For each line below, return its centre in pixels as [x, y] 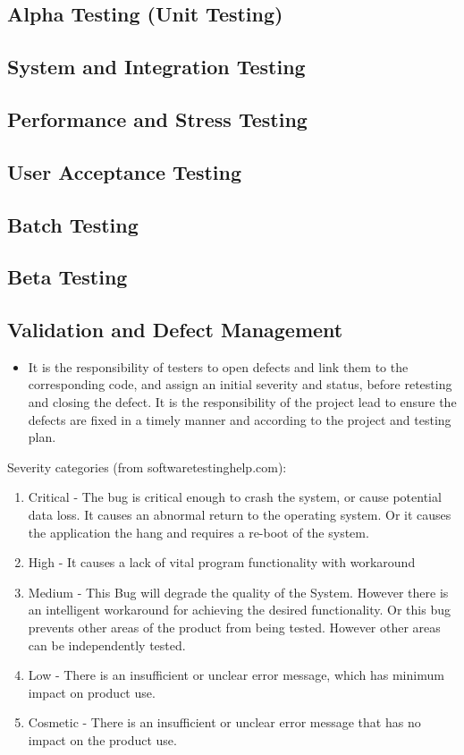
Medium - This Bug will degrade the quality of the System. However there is [238, 592]
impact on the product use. [102, 739]
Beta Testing [67, 277]
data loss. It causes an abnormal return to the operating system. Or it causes [240, 515]
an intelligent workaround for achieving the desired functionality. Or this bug [239, 610]
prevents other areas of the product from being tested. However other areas [234, 628]
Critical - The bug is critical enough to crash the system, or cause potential [235, 497]
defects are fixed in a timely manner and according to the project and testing [240, 419]
